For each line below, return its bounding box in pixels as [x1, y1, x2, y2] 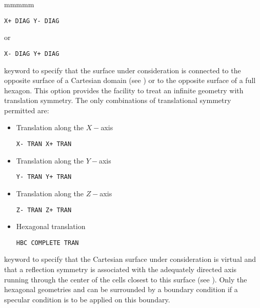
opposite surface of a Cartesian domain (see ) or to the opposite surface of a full [4, 75, 256, 86]
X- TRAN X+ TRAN [16, 140, 72, 148]
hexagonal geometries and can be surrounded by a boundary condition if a [4, 284, 238, 295]
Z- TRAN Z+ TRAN [16, 206, 72, 214]
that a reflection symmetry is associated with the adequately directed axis [4, 264, 237, 275]
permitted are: [4, 105, 49, 115]
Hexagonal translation [16, 221, 86, 232]
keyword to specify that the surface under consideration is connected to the [4, 65, 241, 75]
